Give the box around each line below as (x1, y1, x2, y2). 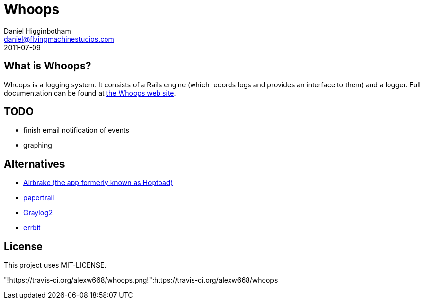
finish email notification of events (23, 126, 129, 135)
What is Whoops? (4, 60, 91, 72)
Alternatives (4, 157, 65, 170)
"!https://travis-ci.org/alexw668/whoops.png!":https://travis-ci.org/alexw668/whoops (4, 276, 278, 285)
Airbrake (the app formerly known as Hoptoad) (23, 178, 173, 187)
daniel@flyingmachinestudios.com (4, 34, 114, 43)
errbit (23, 223, 41, 232)
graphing (23, 141, 52, 150)
